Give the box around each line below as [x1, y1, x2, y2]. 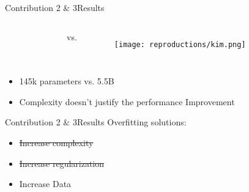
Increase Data [19, 177, 72, 190]
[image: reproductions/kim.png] [114, 40, 246, 49]
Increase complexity [19, 136, 94, 149]
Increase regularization [19, 157, 105, 169]
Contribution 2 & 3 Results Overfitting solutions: [5, 116, 187, 128]
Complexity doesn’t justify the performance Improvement [19, 95, 235, 108]
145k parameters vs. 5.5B [19, 75, 114, 87]
